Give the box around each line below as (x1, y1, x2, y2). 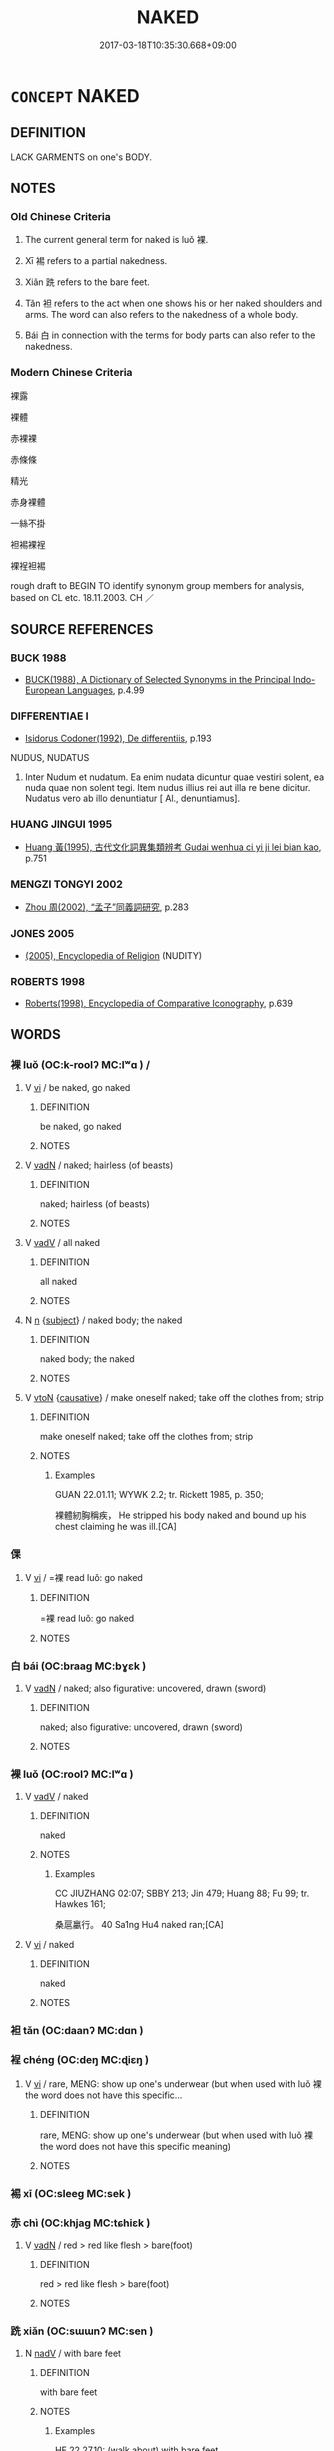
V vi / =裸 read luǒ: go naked (24, 1571, 143, 1583)
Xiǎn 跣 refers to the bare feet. (24, 276, 150, 288)
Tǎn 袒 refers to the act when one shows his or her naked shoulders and (24, 297, 323, 310)
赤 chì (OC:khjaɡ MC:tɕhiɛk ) (10, 2216, 151, 2230)
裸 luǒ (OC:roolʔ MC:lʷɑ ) (10, 1767, 134, 1781)
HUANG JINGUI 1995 (10, 817, 113, 831)
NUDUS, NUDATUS (10, 751, 90, 763)
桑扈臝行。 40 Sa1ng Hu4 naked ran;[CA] (54, 1919, 225, 1931)
